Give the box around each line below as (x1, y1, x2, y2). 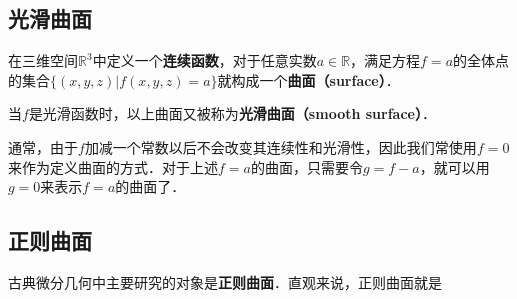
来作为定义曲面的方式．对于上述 (8, 156, 218, 177)
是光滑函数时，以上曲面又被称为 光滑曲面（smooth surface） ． (28, 103, 436, 124)
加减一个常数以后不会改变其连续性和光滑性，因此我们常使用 (84, 136, 477, 157)
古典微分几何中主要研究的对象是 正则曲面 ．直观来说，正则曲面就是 (8, 271, 442, 292)
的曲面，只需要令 (250, 156, 363, 177)
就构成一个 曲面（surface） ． (217, 69, 400, 90)
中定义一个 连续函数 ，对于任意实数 (92, 50, 317, 71)
